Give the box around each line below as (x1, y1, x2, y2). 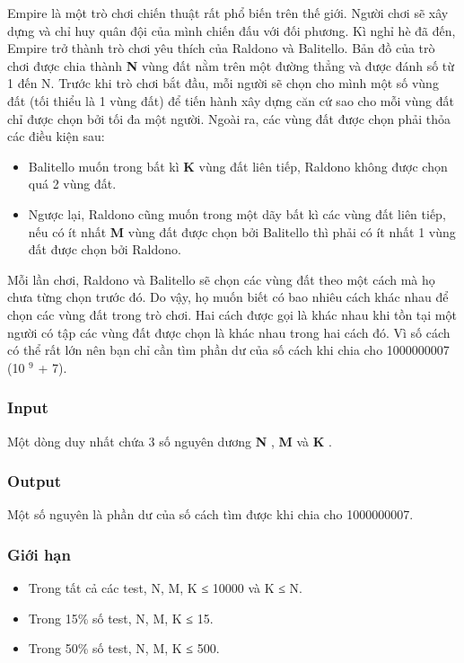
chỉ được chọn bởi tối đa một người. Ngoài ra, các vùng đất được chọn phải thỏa (7, 109, 451, 128)
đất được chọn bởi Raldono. (28, 240, 181, 259)
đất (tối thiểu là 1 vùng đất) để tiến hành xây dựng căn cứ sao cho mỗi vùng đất (7, 91, 454, 110)
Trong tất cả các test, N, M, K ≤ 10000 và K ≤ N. (28, 579, 302, 597)
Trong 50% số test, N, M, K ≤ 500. (28, 639, 220, 658)
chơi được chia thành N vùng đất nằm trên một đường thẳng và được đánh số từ (7, 56, 455, 75)
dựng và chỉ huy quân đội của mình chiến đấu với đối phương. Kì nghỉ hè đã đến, (7, 21, 456, 40)
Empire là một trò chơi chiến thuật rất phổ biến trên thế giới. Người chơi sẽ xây (7, 4, 449, 22)
